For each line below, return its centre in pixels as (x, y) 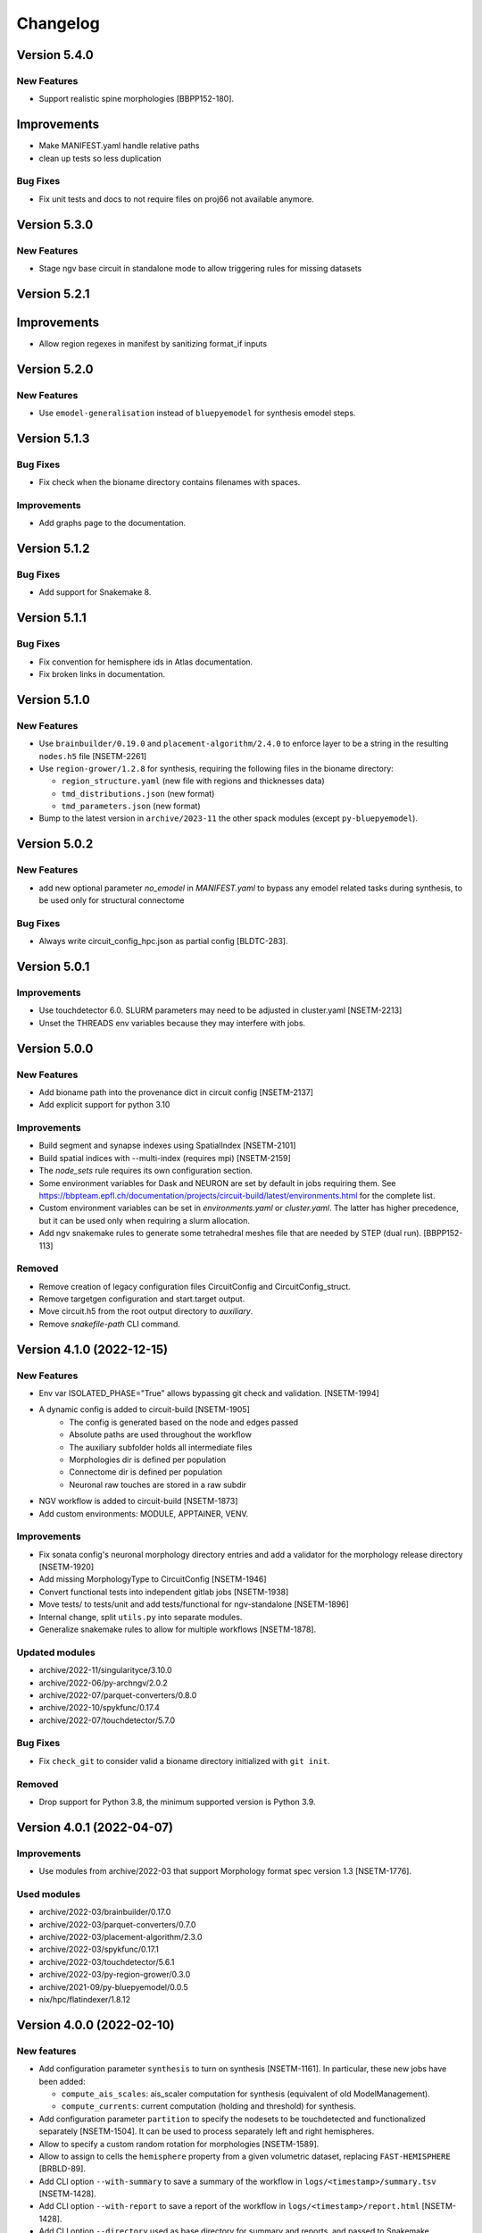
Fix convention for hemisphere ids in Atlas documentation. (146, 662)
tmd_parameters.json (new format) (131, 806)
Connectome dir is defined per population (146, 1472)
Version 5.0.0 (55, 1048)
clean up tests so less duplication (100, 158)
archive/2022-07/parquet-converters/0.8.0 (118, 1695)
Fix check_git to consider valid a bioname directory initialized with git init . (184, 1760)
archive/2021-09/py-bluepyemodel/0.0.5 (114, 1986)
